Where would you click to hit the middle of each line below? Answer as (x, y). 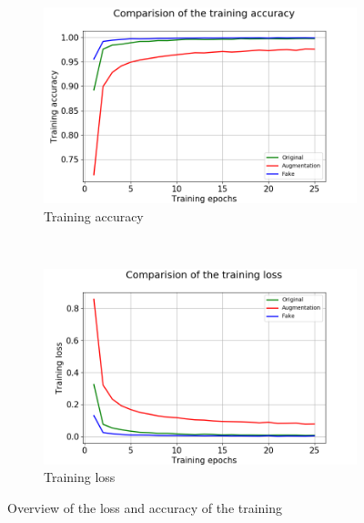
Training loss (80, 477)
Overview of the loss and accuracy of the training (145, 507)
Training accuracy (94, 215)
